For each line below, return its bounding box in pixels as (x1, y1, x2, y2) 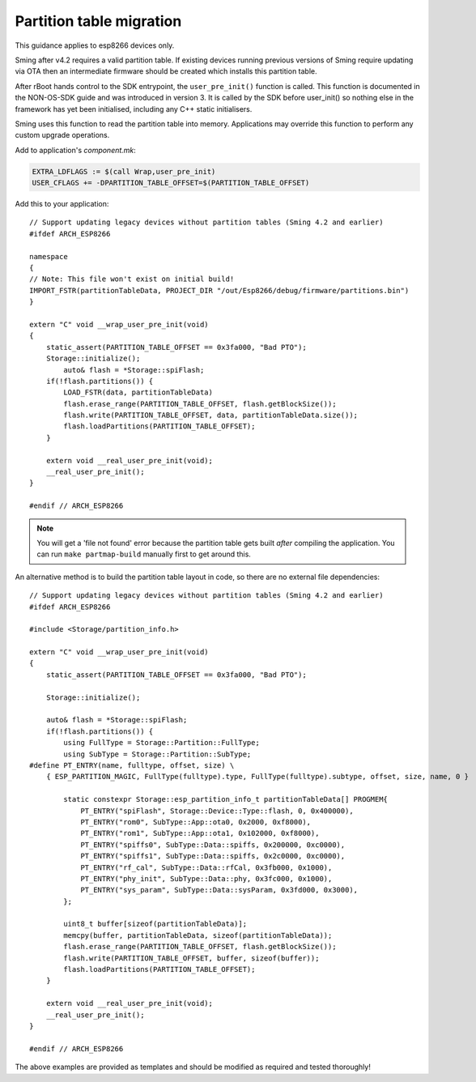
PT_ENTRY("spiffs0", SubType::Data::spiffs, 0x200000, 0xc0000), (80, 840, 346, 850)
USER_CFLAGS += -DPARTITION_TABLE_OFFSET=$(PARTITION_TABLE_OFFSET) (32, 178, 310, 188)
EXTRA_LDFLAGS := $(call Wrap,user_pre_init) (32, 167, 216, 176)
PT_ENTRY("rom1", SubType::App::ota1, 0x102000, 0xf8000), (80, 829, 320, 838)
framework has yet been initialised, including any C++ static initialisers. (15, 104, 253, 113)
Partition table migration (15, 12, 182, 30)
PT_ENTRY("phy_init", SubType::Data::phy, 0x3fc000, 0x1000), (80, 874, 333, 883)
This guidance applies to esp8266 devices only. (15, 40, 175, 50)
